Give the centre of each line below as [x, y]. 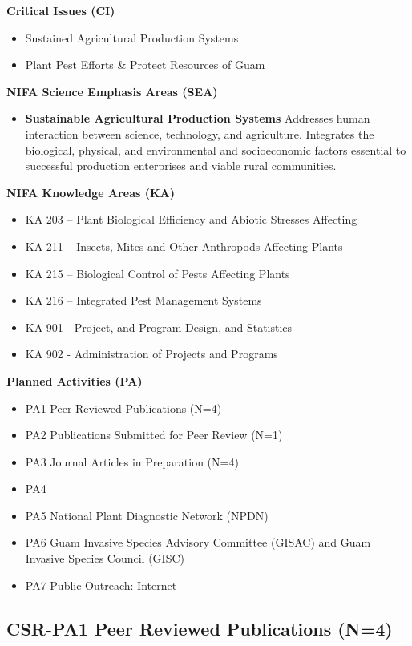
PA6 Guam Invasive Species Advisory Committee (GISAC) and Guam [198, 542]
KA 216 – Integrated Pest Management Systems [143, 300]
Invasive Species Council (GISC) [105, 558]
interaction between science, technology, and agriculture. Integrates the [200, 133]
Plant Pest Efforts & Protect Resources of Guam [145, 65]
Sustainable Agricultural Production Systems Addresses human [198, 118]
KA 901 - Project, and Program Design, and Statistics [159, 327]
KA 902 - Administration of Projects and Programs [151, 354]
